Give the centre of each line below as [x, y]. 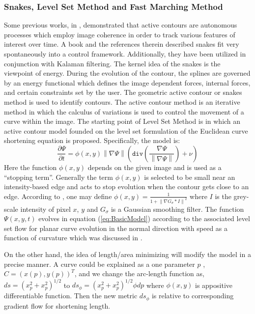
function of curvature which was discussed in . [73, 238]
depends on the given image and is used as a [155, 167]
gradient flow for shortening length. [57, 305]
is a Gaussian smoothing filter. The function [177, 209]
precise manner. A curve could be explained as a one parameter [99, 264]
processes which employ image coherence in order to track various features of [120, 34]
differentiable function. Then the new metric [71, 296]
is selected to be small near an [190, 177]
